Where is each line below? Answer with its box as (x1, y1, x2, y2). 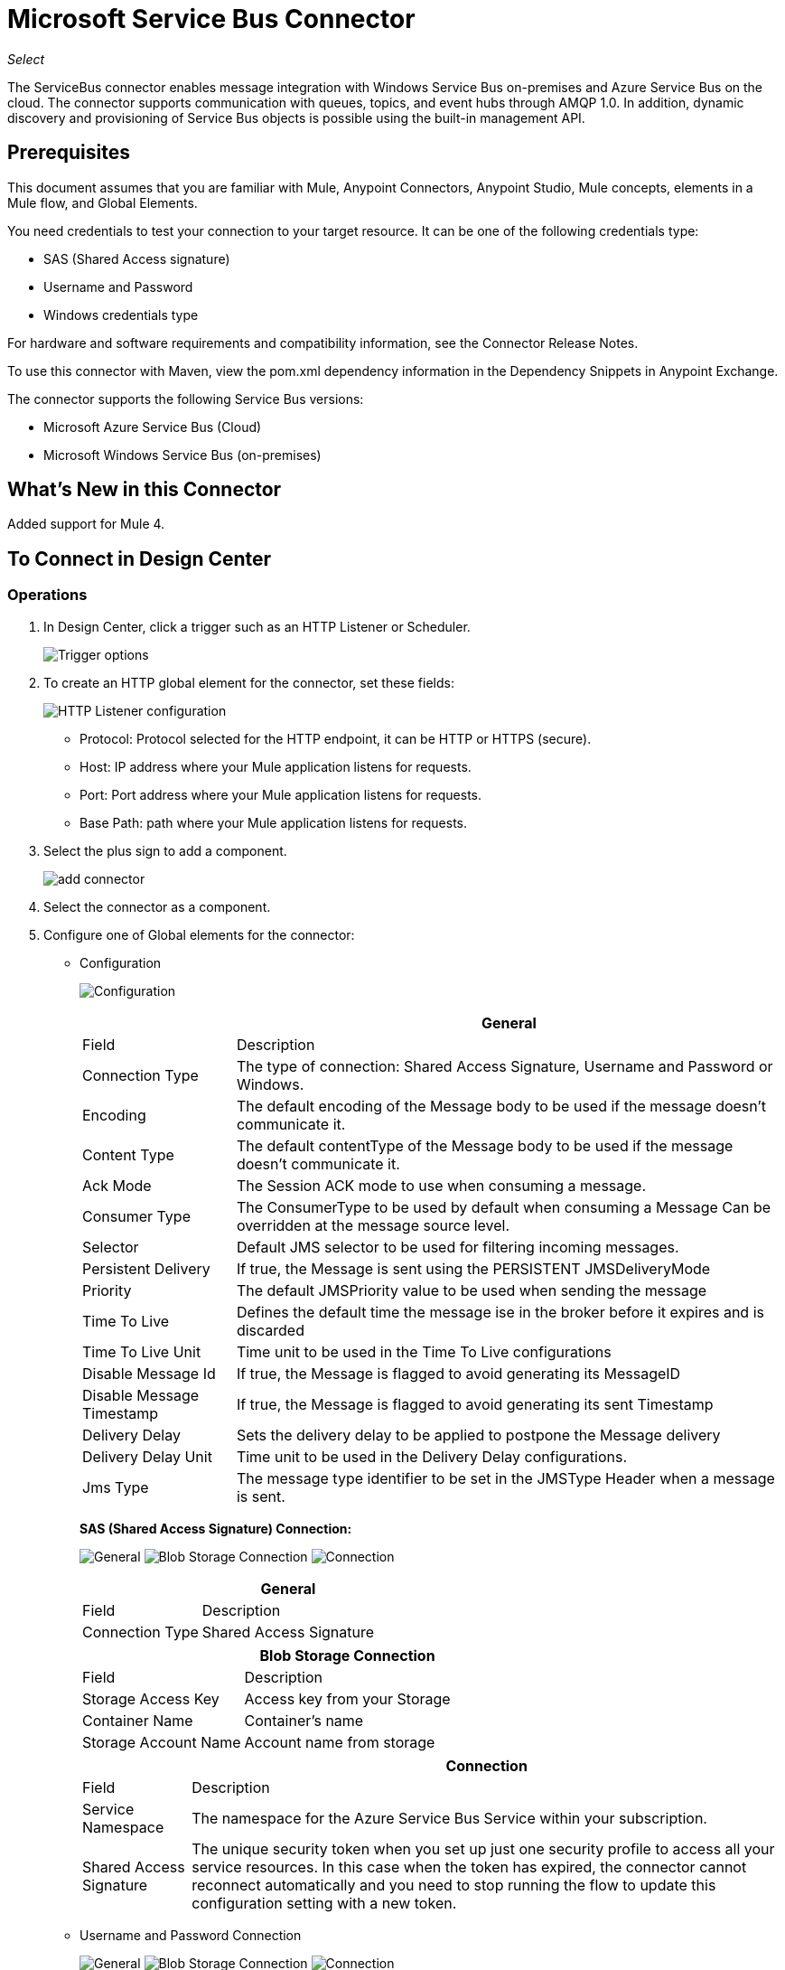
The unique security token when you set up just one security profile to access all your (192, 1839, 775, 1858)
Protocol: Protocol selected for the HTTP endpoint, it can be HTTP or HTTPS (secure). (79, 730, 592, 746)
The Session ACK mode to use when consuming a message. (236, 1176, 647, 1195)
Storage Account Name (82, 1732, 241, 1751)
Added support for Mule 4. (7, 516, 165, 532)
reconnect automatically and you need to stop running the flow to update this (192, 1875, 716, 1894)
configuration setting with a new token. (192, 1893, 457, 1912)
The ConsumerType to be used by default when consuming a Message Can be (236, 1197, 771, 1216)
